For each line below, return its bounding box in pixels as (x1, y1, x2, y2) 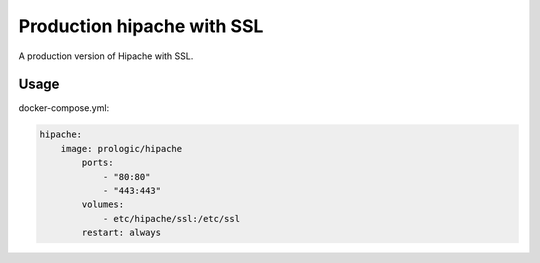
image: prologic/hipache (60, 143, 183, 154)
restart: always (81, 227, 162, 239)
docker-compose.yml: (18, 102, 110, 114)
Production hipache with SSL (18, 15, 264, 37)
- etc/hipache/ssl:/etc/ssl (102, 213, 240, 224)
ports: (81, 157, 114, 169)
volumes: (81, 199, 125, 210)
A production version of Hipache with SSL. (18, 50, 194, 62)
